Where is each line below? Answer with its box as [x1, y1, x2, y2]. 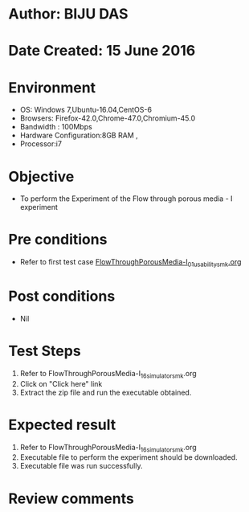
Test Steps [8, 342, 82, 360]
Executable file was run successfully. [19, 461, 143, 471]
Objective [8, 167, 75, 186]
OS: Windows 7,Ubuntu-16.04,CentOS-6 [19, 105, 153, 115]
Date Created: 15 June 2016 [8, 42, 196, 60]
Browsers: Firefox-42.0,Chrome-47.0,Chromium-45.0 [19, 113, 196, 123]
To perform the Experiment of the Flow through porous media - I [19, 194, 233, 203]
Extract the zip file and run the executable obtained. [19, 387, 192, 397]
